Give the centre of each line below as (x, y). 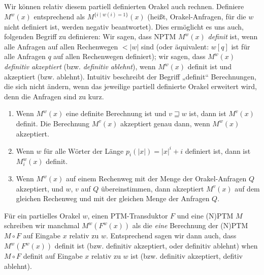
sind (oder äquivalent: (175, 46)
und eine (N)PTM (205, 215)
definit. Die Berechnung (53, 123)
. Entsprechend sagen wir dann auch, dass (171, 236)
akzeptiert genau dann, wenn (165, 123)
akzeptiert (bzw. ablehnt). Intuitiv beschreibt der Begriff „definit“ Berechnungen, (130, 76)
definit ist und (210, 66)
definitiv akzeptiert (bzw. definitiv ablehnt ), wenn (80, 66)
